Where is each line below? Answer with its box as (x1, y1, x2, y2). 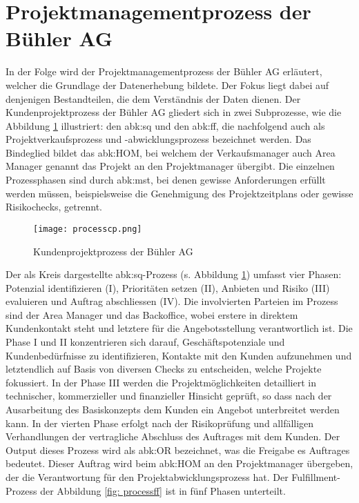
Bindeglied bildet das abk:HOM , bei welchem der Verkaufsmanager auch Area (6, 145, 336, 159)
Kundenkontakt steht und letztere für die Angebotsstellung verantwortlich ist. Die (6, 321, 353, 335)
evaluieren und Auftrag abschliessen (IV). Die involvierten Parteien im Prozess (6, 294, 338, 308)
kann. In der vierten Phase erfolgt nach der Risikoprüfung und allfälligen (6, 415, 314, 430)
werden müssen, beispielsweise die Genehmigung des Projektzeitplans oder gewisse (6, 186, 353, 200)
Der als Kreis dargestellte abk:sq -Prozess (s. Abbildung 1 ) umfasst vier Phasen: (6, 267, 342, 282)
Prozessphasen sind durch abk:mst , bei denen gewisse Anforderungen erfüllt (6, 172, 326, 187)
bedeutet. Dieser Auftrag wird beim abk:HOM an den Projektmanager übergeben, (6, 456, 353, 471)
